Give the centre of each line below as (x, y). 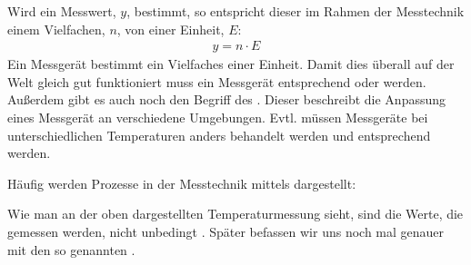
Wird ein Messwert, (62, 11)
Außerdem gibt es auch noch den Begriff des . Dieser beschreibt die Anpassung (227, 99)
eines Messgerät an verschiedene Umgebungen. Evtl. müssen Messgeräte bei (218, 117)
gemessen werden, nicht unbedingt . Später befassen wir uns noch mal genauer (226, 231)
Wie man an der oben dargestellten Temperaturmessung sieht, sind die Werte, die (235, 214)
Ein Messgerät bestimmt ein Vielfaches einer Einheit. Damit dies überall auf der (231, 64)
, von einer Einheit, (170, 29)
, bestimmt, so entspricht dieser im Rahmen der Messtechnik (296, 11)
